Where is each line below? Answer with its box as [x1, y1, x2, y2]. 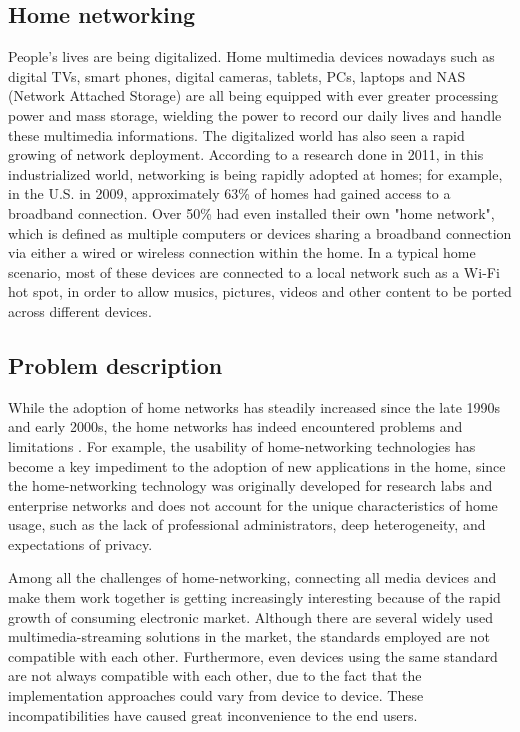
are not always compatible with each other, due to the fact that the [8, 665, 422, 686]
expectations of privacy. [8, 533, 153, 554]
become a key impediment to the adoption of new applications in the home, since [8, 455, 506, 476]
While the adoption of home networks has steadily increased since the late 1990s [8, 396, 501, 417]
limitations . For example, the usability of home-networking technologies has [8, 435, 476, 456]
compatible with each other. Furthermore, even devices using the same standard [8, 645, 498, 666]
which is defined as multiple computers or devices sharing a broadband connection [8, 222, 512, 243]
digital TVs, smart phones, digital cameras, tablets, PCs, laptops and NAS [8, 65, 466, 86]
